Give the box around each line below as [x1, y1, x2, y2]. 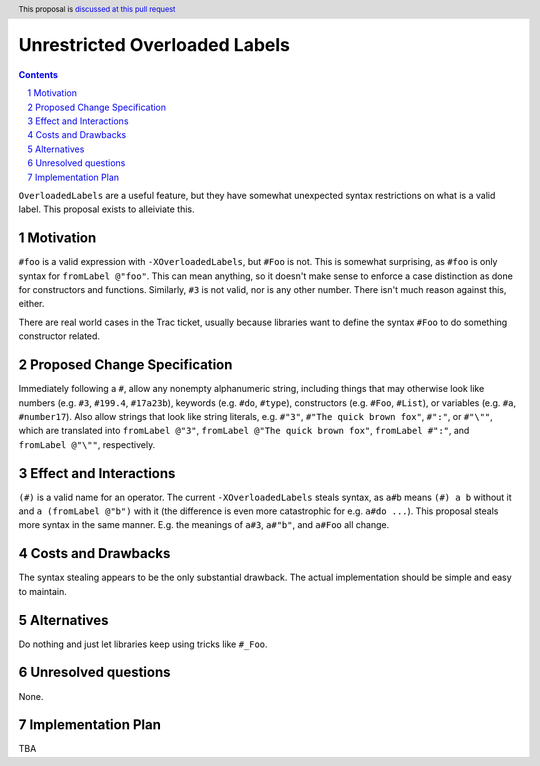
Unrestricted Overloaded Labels [18, 34, 290, 57]
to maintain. [18, 585, 67, 597]
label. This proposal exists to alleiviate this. [18, 203, 195, 215]
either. [18, 298, 45, 310]
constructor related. [18, 330, 100, 342]
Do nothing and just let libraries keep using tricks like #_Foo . [18, 638, 269, 650]
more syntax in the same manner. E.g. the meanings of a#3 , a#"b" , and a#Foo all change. [18, 519, 390, 531]
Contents [18, 68, 59, 80]
